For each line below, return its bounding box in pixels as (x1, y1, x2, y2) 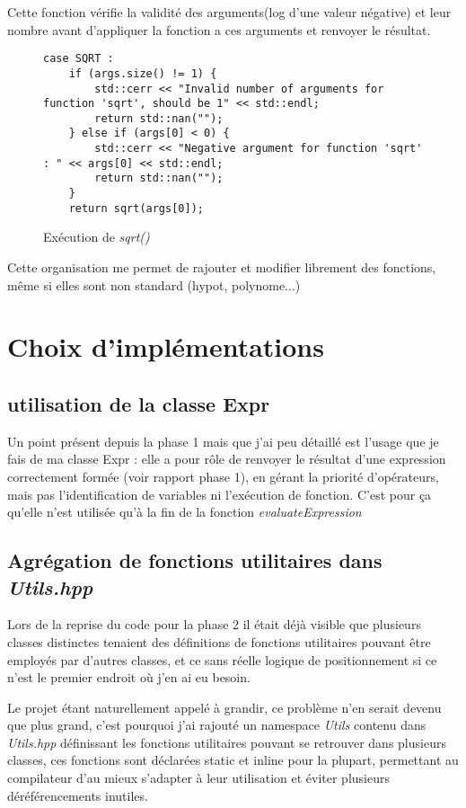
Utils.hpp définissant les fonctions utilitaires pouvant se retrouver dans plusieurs (7, 733, 446, 751)
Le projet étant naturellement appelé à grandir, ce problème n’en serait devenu (7, 697, 442, 716)
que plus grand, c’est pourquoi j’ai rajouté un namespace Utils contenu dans (7, 715, 426, 734)
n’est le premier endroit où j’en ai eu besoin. (7, 668, 251, 687)
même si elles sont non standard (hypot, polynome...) (7, 275, 301, 294)
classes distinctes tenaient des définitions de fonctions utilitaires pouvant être (7, 632, 431, 651)
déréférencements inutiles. (7, 786, 148, 804)
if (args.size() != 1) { (68, 67, 217, 80)
